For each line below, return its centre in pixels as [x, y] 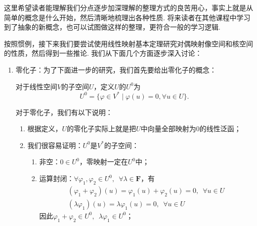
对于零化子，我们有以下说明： [64, 112]
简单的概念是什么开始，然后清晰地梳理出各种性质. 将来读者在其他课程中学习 [127, 17]
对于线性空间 [36, 86]
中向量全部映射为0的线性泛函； [191, 129]
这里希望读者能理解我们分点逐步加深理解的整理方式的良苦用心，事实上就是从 [128, 7]
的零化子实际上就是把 [102, 129]
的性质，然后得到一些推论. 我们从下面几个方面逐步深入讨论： [103, 53]
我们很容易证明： [55, 145]
